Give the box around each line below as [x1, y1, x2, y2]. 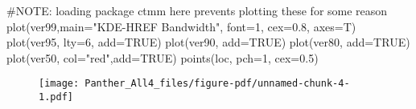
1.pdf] [39, 91, 73, 103]
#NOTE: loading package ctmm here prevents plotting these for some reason [6, 2, 388, 18]
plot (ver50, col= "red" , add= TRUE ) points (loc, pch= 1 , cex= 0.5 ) [6, 49, 319, 66]
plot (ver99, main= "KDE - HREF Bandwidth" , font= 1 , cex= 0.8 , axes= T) [6, 18, 356, 34]
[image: [39, 78, 80, 90]
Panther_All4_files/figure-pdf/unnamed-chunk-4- [84, 78, 350, 90]
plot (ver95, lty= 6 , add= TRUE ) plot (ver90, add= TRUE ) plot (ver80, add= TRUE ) [6, 34, 410, 50]
